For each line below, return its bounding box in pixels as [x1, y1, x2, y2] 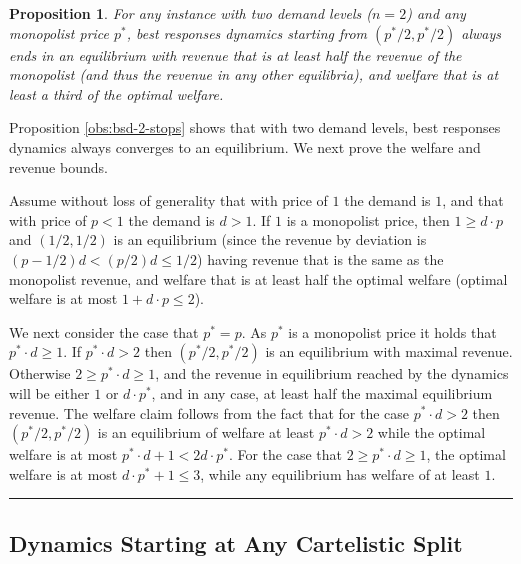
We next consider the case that [9, 321, 199, 342]
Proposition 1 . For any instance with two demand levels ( [9, 3, 373, 23]
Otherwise [9, 363, 71, 384]
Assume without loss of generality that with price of [9, 190, 328, 211]
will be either [9, 382, 90, 403]
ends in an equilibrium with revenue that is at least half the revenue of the [9, 44, 462, 65]
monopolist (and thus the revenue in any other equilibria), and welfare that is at [9, 64, 499, 85]
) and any [406, 3, 466, 23]
